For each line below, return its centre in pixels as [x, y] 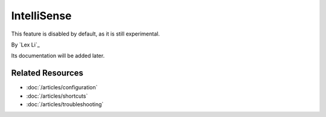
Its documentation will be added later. [58, 56]
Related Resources [47, 73]
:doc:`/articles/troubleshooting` [65, 104]
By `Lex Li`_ [26, 45]
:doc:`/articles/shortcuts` [57, 96]
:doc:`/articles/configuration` [62, 87]
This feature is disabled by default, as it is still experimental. [85, 34]
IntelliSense [41, 16]
